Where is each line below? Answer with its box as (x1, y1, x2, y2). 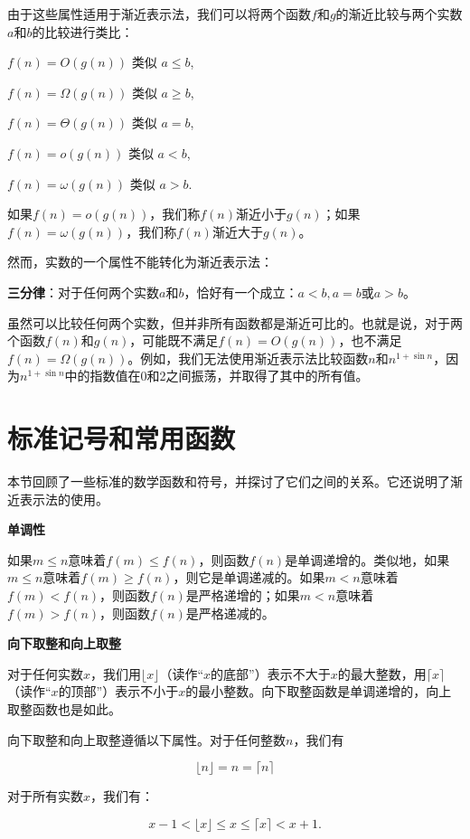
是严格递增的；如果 (185, 586, 300, 604)
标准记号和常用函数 (7, 419, 236, 457)
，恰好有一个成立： (183, 282, 298, 301)
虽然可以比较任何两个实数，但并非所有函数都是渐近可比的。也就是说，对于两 (7, 313, 463, 332)
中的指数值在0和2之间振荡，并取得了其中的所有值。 (64, 366, 369, 385)
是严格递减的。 (185, 603, 275, 622)
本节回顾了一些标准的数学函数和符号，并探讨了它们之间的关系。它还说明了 (7, 472, 450, 491)
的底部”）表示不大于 (211, 664, 331, 683)
